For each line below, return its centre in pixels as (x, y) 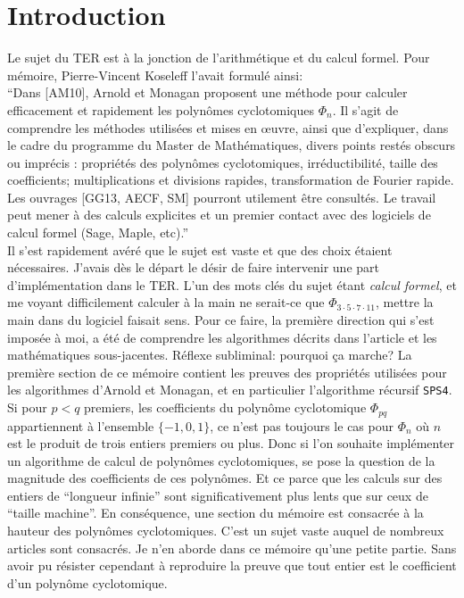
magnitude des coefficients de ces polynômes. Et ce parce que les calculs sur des (225, 478)
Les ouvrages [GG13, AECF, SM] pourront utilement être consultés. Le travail (222, 197)
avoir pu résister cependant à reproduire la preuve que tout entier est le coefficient (232, 565)
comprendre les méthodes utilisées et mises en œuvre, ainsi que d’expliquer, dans (228, 127)
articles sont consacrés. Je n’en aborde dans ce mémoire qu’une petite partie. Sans (232, 548)
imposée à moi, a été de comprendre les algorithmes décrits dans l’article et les (222, 337)
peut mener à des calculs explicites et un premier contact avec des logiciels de (219, 215)
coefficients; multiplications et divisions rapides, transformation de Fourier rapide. (231, 180)
